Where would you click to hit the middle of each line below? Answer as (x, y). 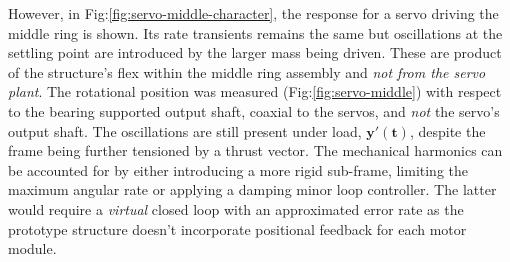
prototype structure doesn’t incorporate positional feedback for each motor (237, 228)
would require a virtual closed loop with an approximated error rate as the (236, 208)
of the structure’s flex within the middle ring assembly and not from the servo (247, 71)
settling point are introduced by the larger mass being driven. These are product (255, 52)
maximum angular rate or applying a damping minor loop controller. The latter (252, 189)
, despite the (447, 130)
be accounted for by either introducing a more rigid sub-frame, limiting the (238, 169)
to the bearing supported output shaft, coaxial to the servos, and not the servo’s (254, 110)
